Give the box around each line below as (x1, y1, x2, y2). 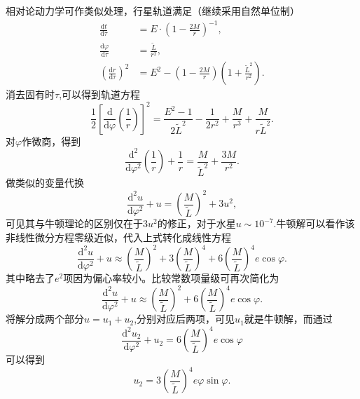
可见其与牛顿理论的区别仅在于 (6, 216, 143, 231)
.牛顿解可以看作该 (273, 216, 355, 231)
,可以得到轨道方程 (59, 87, 141, 102)
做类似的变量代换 (6, 175, 84, 190)
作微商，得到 (22, 133, 81, 148)
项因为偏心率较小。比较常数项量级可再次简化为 (63, 271, 279, 285)
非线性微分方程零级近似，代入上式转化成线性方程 (6, 229, 231, 244)
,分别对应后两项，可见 (134, 311, 235, 326)
